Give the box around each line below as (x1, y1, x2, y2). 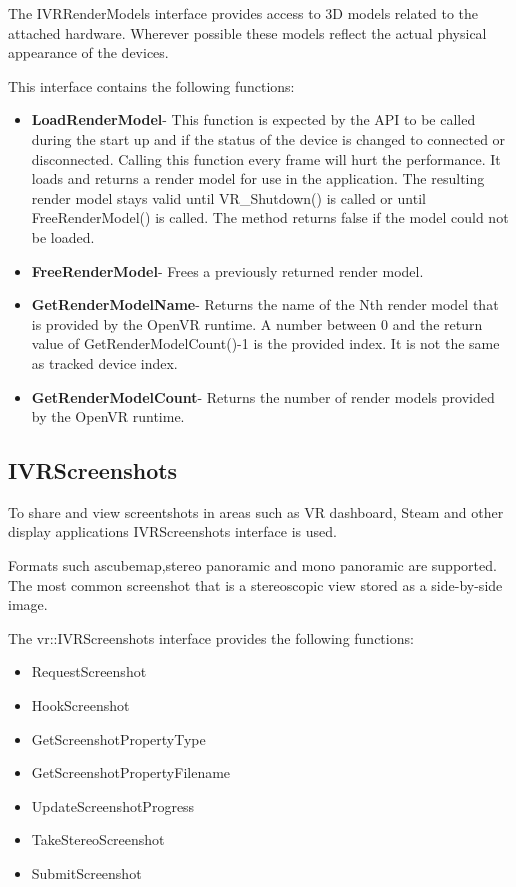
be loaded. (31, 226, 95, 247)
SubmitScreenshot (31, 863, 142, 884)
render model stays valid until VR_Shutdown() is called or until (31, 187, 426, 208)
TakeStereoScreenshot (31, 829, 165, 850)
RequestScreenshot (31, 661, 147, 682)
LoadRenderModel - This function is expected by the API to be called (31, 109, 476, 130)
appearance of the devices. (8, 42, 169, 63)
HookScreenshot (31, 695, 130, 716)
